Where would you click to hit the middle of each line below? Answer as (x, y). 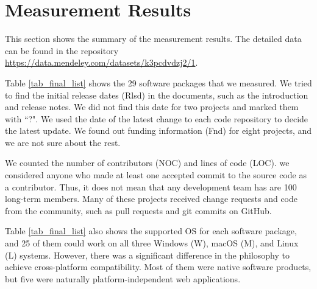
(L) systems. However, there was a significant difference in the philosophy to (147, 255)
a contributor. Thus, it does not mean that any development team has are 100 (151, 186)
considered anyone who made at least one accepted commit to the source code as (156, 175)
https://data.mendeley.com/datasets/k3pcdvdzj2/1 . (102, 62)
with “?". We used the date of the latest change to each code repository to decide (157, 118)
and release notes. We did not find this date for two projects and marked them (152, 107)
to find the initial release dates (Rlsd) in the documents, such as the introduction (157, 95)
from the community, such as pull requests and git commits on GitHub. (138, 210)
